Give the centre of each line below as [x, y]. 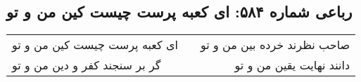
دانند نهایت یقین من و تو [292, 65]
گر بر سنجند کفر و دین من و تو [87, 65]
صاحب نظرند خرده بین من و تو [275, 45]
